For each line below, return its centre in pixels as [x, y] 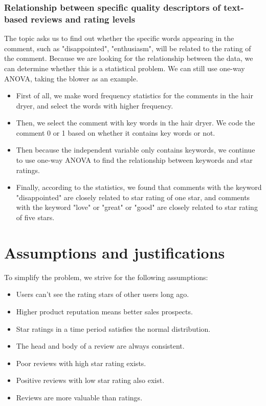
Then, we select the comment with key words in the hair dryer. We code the [136, 123]
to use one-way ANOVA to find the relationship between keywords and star [134, 160]
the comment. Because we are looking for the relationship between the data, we [129, 58]
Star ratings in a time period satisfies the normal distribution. [113, 328]
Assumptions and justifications [115, 252]
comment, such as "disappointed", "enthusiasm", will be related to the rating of [128, 48]
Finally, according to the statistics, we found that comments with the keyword [139, 187]
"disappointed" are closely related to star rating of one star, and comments [133, 197]
